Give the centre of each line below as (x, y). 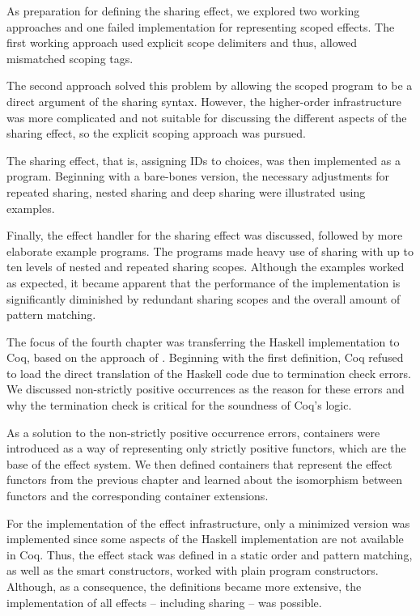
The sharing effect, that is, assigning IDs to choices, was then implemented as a (204, 160)
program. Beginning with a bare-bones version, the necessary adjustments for (198, 176)
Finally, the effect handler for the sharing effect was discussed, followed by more (205, 235)
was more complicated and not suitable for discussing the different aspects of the (207, 117)
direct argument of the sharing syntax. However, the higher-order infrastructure (204, 101)
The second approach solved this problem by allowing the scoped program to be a (210, 85)
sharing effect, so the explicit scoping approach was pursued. (156, 133)
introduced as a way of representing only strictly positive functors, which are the (206, 448)
